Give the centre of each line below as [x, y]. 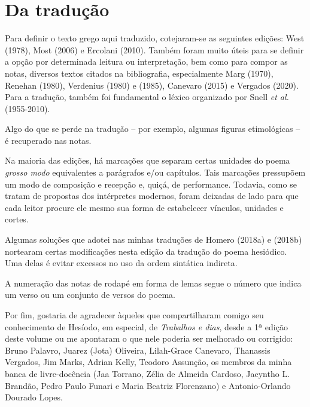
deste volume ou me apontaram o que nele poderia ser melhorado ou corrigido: [149, 338]
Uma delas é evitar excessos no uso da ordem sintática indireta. [121, 263]
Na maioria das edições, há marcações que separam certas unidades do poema [148, 160]
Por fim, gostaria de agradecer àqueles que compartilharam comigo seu [134, 315]
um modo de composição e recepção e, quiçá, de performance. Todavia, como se [151, 184]
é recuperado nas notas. [48, 140]
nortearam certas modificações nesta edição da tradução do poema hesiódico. [146, 251]
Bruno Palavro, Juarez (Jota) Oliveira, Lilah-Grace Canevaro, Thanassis [138, 350]
